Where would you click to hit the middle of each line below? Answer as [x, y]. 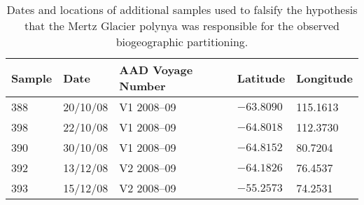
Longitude [324, 78]
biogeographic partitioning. [182, 42]
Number [142, 86]
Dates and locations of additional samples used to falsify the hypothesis [182, 9]
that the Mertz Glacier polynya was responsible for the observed [182, 26]
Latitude [261, 78]
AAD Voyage [156, 70]
